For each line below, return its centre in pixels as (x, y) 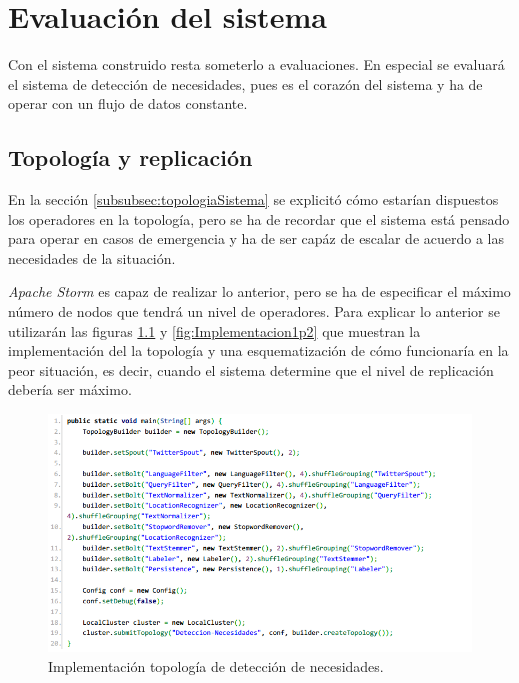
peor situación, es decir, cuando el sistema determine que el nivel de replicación (251, 369)
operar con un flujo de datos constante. (128, 103)
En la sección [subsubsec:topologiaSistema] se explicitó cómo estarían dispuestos (253, 199)
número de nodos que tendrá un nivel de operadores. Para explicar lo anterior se (254, 311)
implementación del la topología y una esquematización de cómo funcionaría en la (258, 350)
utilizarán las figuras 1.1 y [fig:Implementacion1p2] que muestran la (214, 330)
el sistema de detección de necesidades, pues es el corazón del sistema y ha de (245, 83)
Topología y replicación (130, 157)
